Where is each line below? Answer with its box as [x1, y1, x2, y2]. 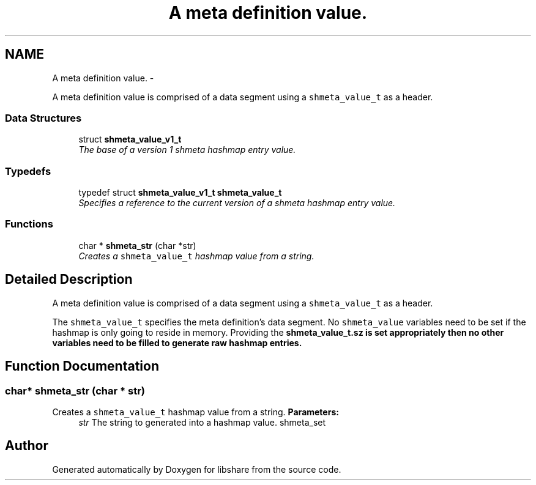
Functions [5, 218, 53, 231]
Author [5, 438, 48, 454]
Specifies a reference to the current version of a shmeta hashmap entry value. [78, 198, 396, 209]
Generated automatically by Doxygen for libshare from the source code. [52, 464, 341, 475]
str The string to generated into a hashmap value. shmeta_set [78, 417, 326, 428]
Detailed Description [5, 272, 133, 287]
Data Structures [5, 111, 82, 124]
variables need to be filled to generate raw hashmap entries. [52, 337, 302, 348]
